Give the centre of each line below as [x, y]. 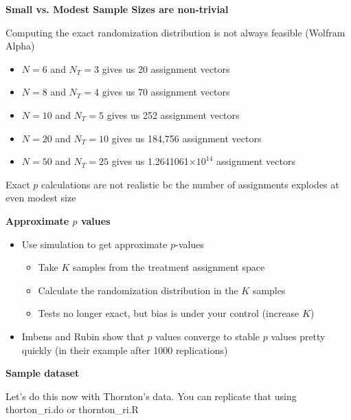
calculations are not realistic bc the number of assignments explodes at [190, 184]
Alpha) [20, 46]
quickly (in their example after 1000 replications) [125, 350]
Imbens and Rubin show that [83, 336]
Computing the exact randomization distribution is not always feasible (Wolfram [175, 32]
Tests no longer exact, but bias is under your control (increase [169, 313]
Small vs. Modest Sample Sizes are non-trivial [117, 9]
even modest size [41, 198]
